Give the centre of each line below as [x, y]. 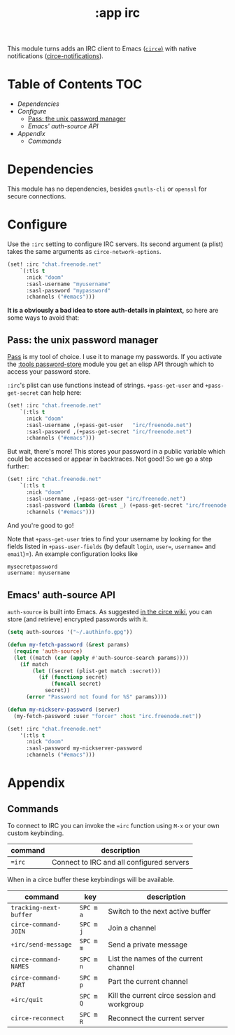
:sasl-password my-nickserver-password [84, 748]
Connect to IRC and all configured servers [121, 862]
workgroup [126, 1004]
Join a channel [132, 928]
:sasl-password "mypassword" [68, 290]
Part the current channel [148, 981]
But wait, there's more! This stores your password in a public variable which [116, 452]
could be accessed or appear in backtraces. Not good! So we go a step [110, 459]
